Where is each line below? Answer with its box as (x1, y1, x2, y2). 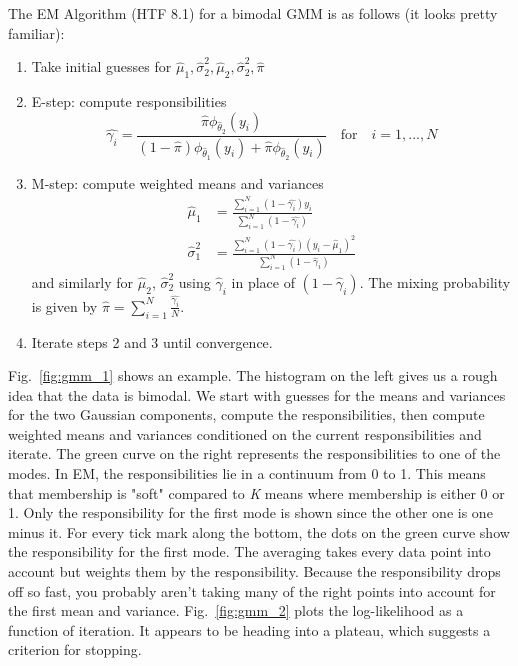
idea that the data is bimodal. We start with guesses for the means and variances (8, 384, 506, 405)
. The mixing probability (359, 271, 511, 292)
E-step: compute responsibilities (31, 90, 227, 111)
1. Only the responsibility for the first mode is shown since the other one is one (8, 502, 493, 523)
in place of (231, 271, 295, 292)
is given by (31, 295, 98, 316)
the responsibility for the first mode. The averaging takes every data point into (8, 541, 491, 562)
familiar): (8, 22, 65, 43)
